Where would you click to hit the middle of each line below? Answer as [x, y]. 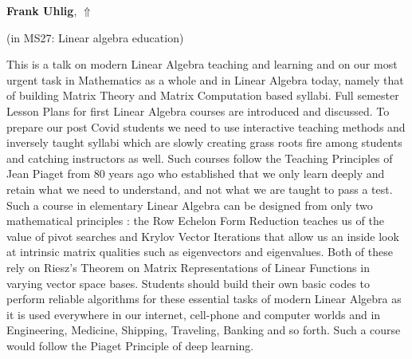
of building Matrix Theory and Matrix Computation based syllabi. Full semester [203, 95]
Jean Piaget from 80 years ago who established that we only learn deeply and [196, 174]
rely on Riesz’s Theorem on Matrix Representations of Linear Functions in [188, 267]
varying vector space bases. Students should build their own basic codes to [188, 283]
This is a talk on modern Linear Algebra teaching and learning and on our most [202, 64]
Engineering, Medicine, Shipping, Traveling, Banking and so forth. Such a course [204, 330]
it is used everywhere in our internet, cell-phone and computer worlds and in [194, 314]
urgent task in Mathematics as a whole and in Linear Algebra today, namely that [205, 79]
